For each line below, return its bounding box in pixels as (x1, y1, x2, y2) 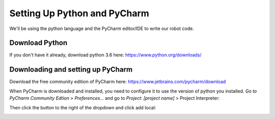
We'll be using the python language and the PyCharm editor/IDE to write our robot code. (9, 25, 195, 32)
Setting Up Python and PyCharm (9, 8, 150, 19)
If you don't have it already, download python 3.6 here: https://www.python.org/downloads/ (9, 52, 202, 58)
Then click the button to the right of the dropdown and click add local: (9, 104, 156, 110)
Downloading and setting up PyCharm (9, 65, 133, 74)
